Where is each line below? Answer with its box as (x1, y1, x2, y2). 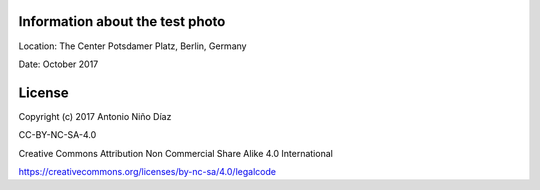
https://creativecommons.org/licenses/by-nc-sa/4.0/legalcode (18, 165, 277, 177)
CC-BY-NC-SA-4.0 (18, 129, 97, 141)
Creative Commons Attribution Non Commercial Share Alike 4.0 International (18, 147, 334, 159)
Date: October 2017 (18, 58, 99, 70)
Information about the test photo (18, 13, 226, 30)
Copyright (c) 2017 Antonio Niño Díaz (18, 110, 172, 122)
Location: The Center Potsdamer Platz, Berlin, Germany (18, 40, 247, 52)
